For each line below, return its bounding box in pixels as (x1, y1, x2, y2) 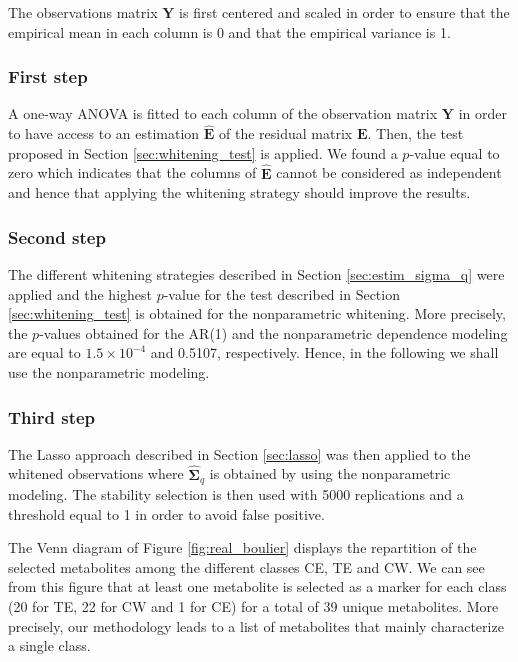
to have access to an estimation (8, 123, 200, 144)
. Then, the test (367, 123, 464, 144)
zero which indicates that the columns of (8, 162, 257, 183)
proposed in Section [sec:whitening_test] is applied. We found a (8, 142, 398, 163)
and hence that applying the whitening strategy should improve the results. (8, 182, 471, 203)
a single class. (8, 635, 91, 656)
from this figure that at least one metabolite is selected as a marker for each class (8, 576, 507, 597)
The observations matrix (8, 2, 158, 22)
